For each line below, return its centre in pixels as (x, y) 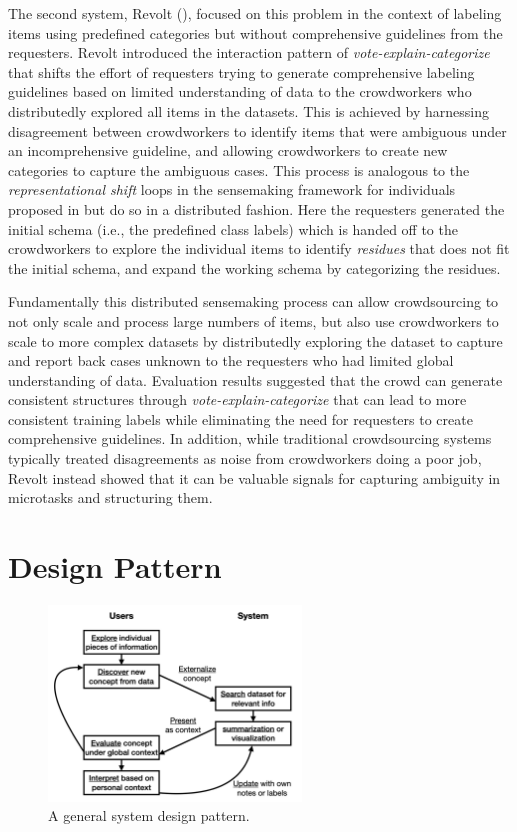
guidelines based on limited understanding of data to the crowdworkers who (240, 91)
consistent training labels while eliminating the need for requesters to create (240, 418)
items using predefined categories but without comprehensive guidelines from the (255, 32)
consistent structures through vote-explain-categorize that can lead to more (237, 399)
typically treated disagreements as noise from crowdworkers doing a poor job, (245, 458)
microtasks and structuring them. (110, 497)
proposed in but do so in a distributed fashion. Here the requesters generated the (256, 208)
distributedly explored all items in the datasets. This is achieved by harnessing (249, 110)
